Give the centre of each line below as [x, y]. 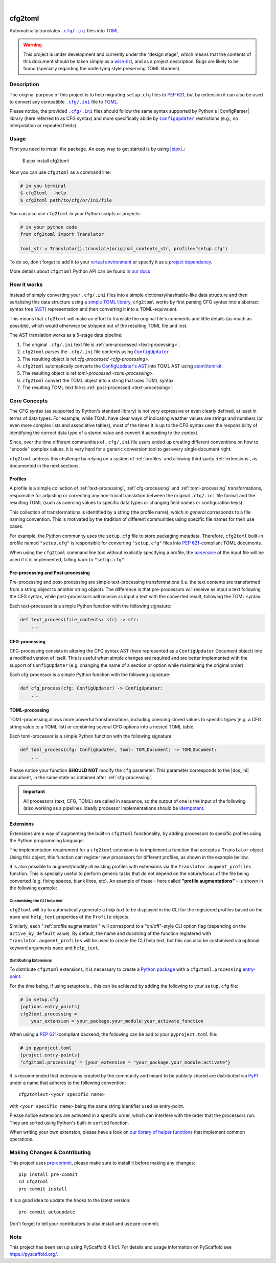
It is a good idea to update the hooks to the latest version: [70, 1200]
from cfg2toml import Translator [62, 234]
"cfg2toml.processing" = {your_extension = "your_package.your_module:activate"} [125, 1062]
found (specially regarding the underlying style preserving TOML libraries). [102, 69]
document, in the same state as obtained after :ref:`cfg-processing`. [81, 777]
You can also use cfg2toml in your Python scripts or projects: [75, 213]
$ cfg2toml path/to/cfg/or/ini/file [66, 200]
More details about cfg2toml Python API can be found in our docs [80, 271]
